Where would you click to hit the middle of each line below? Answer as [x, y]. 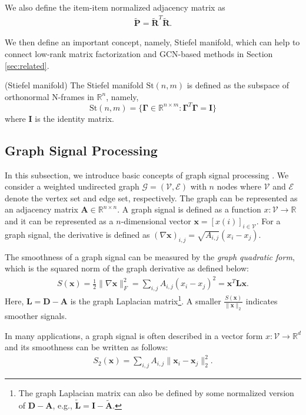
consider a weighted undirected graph [72, 186]
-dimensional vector [156, 220]
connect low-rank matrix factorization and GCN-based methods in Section [139, 53]
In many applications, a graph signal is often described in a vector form [134, 335]
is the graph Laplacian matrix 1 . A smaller [146, 300]
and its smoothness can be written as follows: [87, 347]
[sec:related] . [27, 65]
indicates [262, 301]
